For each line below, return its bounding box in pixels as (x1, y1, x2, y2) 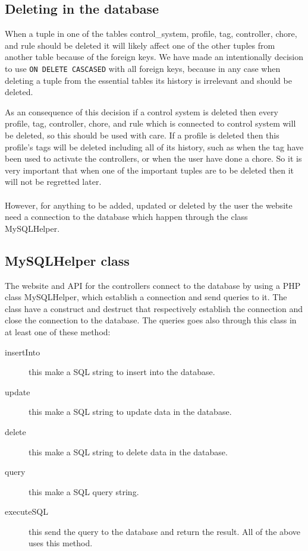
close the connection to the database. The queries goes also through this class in (5, 314, 297, 326)
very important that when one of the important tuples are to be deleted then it (5, 163, 294, 176)
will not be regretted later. (5, 175, 102, 188)
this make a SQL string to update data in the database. (29, 405, 232, 418)
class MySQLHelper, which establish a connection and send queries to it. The (5, 291, 287, 303)
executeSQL (5, 505, 48, 518)
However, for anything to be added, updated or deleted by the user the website (5, 199, 293, 211)
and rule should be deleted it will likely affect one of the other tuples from (5, 39, 275, 51)
